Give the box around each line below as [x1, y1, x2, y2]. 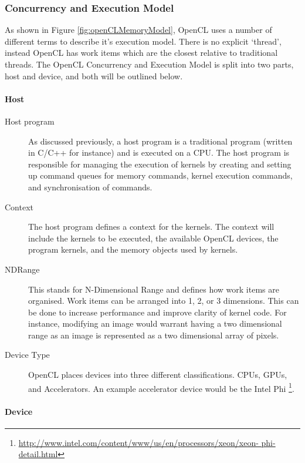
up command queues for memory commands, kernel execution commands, [28, 169, 293, 182]
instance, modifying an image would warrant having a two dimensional [28, 317, 282, 330]
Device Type [5, 348, 50, 361]
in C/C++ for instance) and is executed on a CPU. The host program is [28, 146, 290, 159]
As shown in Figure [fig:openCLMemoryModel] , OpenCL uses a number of [5, 24, 272, 36]
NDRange [5, 263, 40, 275]
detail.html [18, 448, 58, 460]
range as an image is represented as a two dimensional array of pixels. [28, 328, 279, 341]
